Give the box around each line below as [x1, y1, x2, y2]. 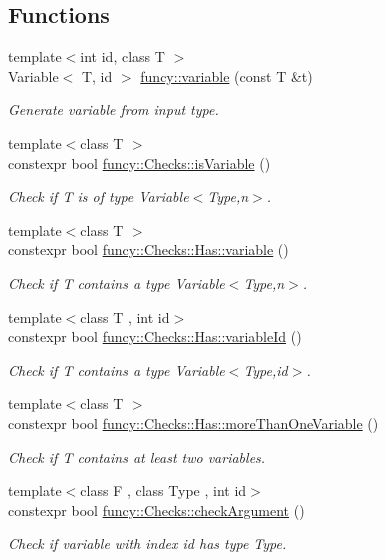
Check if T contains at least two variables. [8, 446, 266, 467]
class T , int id [80, 306, 170, 327]
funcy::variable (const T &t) [140, 65, 313, 86]
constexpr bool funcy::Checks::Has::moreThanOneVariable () [8, 412, 379, 433]
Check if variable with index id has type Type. [8, 533, 287, 554]
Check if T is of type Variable [8, 186, 189, 207]
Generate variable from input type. [8, 99, 219, 120]
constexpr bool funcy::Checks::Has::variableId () [8, 326, 302, 347]
